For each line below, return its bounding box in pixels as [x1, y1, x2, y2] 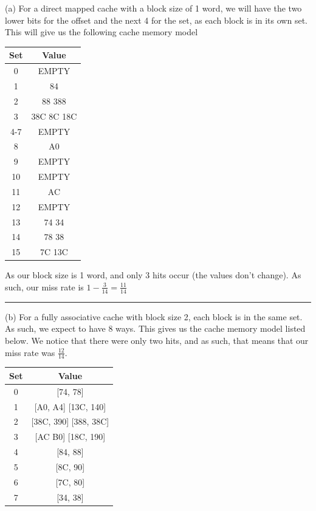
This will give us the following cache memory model [5, 26, 198, 38]
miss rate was [5, 346, 55, 358]
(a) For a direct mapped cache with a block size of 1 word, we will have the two [5, 2, 302, 14]
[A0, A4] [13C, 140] [34, 400, 106, 413]
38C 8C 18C [31, 109, 77, 122]
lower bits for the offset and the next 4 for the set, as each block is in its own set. [5, 13, 307, 26]
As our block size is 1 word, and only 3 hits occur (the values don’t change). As [5, 269, 301, 281]
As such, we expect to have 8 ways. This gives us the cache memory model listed [5, 322, 306, 335]
